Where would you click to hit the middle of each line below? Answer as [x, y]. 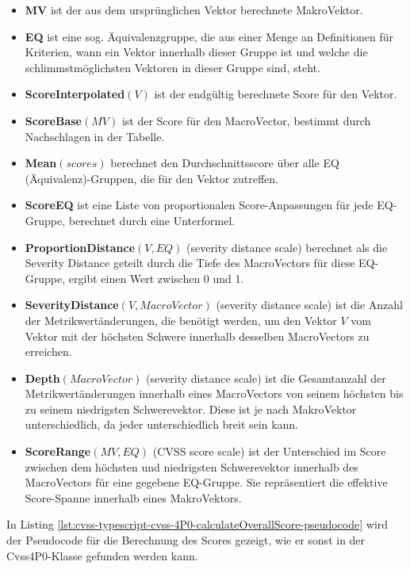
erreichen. [48, 351]
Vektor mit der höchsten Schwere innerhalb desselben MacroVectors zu [197, 336]
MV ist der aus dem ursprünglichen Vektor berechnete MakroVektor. [194, 10]
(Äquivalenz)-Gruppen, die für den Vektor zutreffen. [151, 178]
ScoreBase [53, 120]
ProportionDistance [80, 247]
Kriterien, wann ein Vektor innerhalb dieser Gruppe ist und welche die [196, 52]
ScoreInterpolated [75, 94]
